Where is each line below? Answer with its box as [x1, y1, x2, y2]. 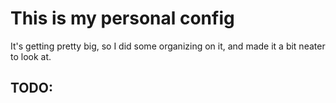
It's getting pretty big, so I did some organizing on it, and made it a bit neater [10, 40, 326, 52]
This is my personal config [10, 7, 235, 30]
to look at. [10, 50, 52, 62]
